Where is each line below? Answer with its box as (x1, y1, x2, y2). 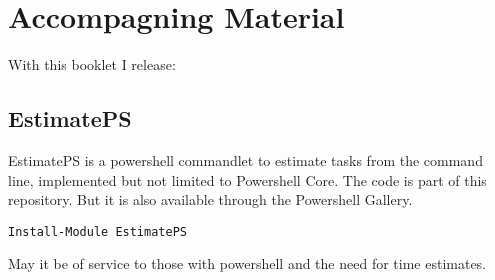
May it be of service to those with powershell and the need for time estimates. (8, 253, 487, 274)
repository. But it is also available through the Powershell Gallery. (8, 189, 413, 210)
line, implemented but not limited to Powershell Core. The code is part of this (8, 169, 487, 190)
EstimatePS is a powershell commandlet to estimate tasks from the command (8, 149, 483, 170)
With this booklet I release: (8, 54, 176, 75)
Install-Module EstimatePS (8, 224, 187, 239)
